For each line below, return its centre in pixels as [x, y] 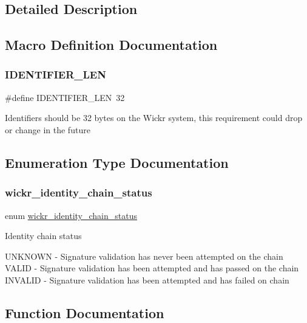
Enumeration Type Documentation [117, 162]
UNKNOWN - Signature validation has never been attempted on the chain [144, 256]
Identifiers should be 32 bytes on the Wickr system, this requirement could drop [154, 118]
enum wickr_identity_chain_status [71, 215]
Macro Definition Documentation [111, 45]
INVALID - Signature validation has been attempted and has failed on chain [147, 280]
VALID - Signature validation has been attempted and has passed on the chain [152, 268]
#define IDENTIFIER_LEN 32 [65, 97]
